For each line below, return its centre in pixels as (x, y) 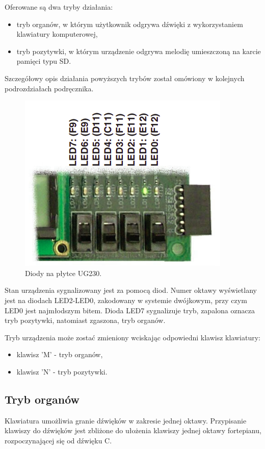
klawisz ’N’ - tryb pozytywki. (62, 371)
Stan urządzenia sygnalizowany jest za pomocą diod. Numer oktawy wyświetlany (131, 290)
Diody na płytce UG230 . (63, 273)
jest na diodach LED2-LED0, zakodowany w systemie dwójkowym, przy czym (126, 300)
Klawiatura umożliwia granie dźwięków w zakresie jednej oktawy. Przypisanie (126, 420)
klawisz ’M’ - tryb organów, (60, 354)
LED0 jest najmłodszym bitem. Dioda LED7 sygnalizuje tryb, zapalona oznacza (130, 310)
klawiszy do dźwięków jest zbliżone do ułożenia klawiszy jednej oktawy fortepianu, (133, 430)
